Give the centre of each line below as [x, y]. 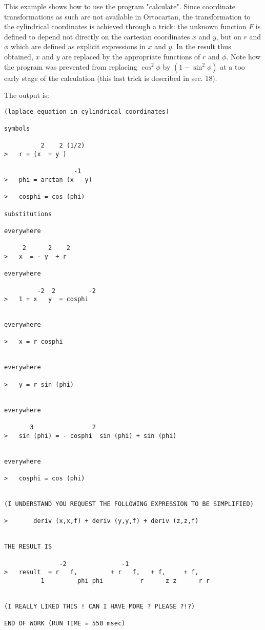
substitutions [28, 214]
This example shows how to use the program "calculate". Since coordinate [120, 6]
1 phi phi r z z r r [125, 581]
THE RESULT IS [28, 547]
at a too [232, 66]
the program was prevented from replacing [71, 66]
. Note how [243, 56]
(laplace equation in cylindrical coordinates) [87, 111]
